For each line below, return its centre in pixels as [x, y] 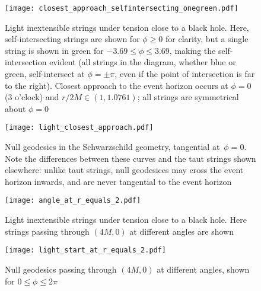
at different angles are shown [182, 231]
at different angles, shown [203, 269]
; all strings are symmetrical [188, 97]
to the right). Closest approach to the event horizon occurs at [117, 85]
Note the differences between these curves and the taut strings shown [130, 158]
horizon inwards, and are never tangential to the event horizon [118, 181]
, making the [192, 50]
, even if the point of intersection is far [185, 74]
